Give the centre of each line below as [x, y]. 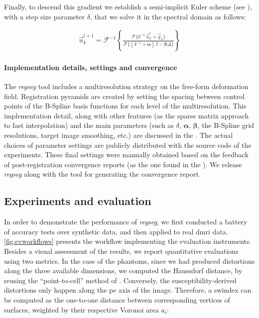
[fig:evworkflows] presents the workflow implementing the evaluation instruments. [128, 241]
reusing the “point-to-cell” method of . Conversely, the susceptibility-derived [120, 280]
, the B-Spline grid [226, 125]
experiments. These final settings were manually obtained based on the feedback [126, 155]
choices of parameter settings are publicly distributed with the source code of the [128, 145]
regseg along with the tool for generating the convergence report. [102, 174]
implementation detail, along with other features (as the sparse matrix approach [127, 115]
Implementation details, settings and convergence [91, 67]
